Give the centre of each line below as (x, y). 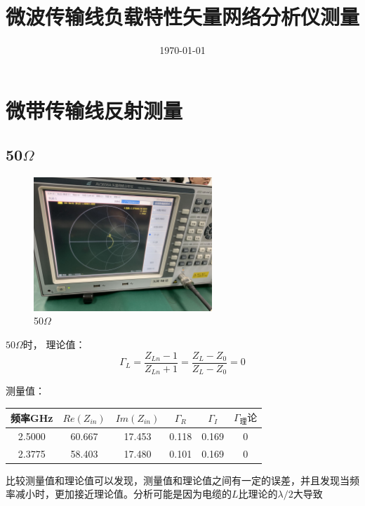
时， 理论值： (54, 344)
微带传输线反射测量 (94, 110)
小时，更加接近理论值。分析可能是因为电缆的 (128, 494)
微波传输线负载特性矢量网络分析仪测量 (183, 16)
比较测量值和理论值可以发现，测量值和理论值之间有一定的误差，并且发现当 (178, 480)
